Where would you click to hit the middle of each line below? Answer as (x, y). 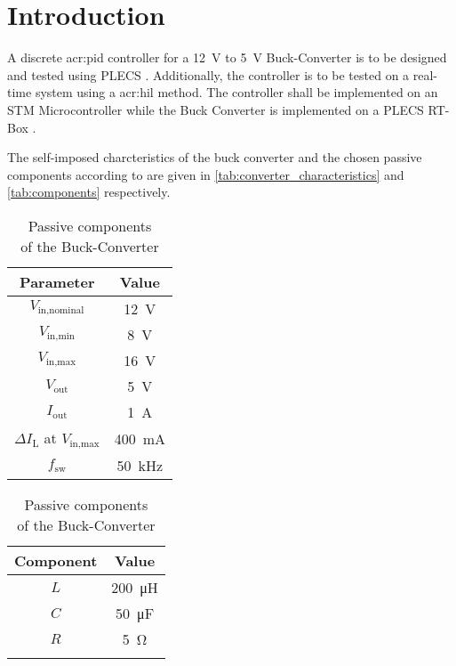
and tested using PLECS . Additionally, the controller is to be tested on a (208, 74)
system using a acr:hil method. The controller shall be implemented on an (236, 92)
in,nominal (61, 311)
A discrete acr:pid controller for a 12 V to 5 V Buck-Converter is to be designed (227, 57)
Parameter (57, 281)
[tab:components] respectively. (89, 192)
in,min (61, 337)
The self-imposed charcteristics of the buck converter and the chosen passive (215, 157)
